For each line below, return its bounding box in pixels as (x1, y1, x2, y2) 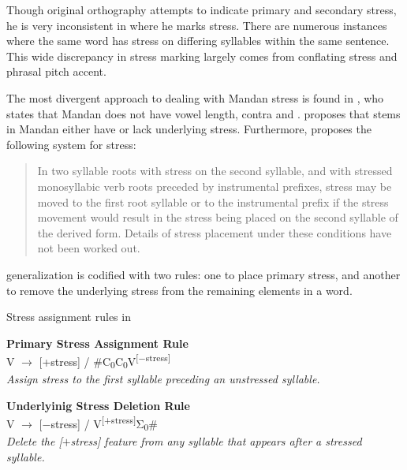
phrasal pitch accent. (6, 63, 106, 80)
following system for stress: (6, 136, 136, 152)
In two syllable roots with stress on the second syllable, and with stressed (37, 162, 393, 179)
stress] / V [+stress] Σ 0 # (50, 413, 159, 434)
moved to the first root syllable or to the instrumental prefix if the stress (37, 193, 389, 210)
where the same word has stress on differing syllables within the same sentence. (6, 32, 390, 49)
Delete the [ (6, 433, 62, 449)
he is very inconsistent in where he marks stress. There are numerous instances (6, 17, 387, 33)
